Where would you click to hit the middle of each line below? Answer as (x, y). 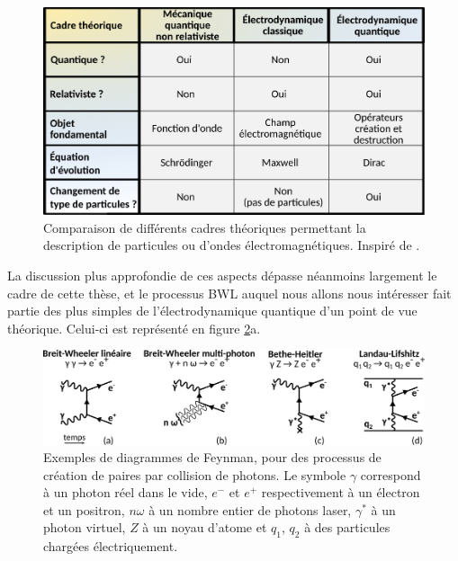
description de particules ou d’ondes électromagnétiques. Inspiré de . (232, 245)
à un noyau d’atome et (205, 527)
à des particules (347, 527)
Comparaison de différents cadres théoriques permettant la (205, 227)
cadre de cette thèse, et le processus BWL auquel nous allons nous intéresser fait (229, 293)
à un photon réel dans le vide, (126, 492)
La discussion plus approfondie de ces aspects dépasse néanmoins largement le (222, 275)
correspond (391, 474)
